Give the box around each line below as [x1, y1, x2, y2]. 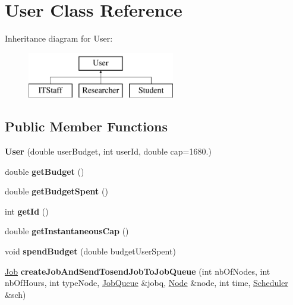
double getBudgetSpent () [5, 185, 108, 197]
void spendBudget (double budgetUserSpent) [5, 245, 176, 257]
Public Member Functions [5, 117, 168, 136]
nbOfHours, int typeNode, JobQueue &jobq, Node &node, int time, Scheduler [5, 276, 288, 289]
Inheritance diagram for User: [5, 32, 113, 45]
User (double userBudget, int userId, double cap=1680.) [5, 145, 212, 158]
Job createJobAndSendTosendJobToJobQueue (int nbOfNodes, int [5, 265, 270, 277]
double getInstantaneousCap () [5, 225, 129, 237]
